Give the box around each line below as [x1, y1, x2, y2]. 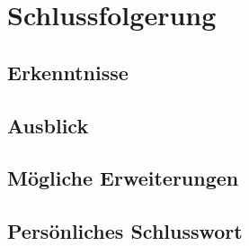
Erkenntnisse [7, 58, 129, 86]
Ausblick [7, 111, 89, 139]
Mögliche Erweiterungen [7, 164, 239, 192]
